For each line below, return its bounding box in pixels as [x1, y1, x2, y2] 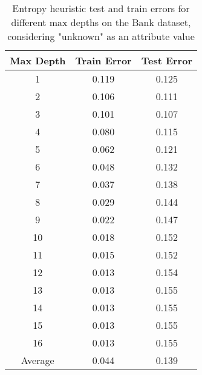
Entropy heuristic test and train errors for [12, 1, 190, 15]
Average [21, 353, 54, 367]
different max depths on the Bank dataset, [11, 15, 191, 29]
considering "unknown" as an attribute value [7, 29, 195, 43]
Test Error [141, 53, 192, 67]
